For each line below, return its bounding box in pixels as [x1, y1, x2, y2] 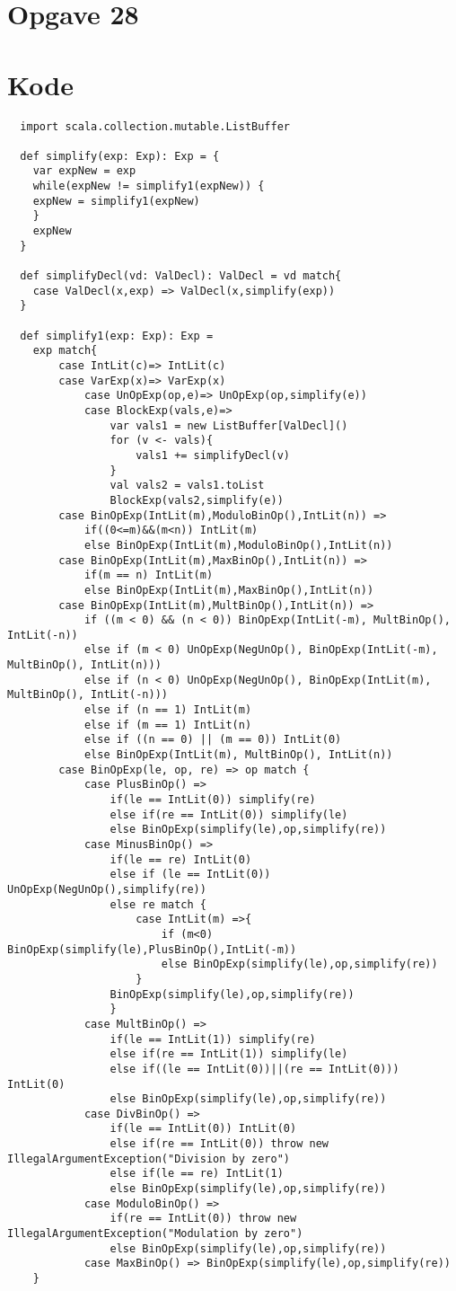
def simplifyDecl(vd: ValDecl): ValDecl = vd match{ [20, 270, 342, 283]
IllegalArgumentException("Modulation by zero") [7, 1227, 303, 1241]
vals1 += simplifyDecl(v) [136, 448, 290, 462]
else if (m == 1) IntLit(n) [83, 718, 252, 731]
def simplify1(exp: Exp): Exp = [20, 329, 214, 342]
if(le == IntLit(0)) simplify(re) [110, 793, 316, 807]
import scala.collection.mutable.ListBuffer [20, 119, 290, 133]
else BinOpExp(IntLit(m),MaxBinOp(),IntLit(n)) [83, 583, 374, 597]
